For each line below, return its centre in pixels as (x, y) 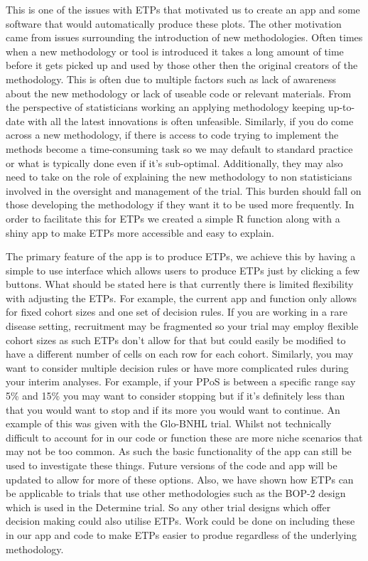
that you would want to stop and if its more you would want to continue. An (173, 409)
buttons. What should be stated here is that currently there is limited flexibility (180, 284)
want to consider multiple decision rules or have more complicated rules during (177, 367)
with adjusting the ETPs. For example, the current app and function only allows (182, 298)
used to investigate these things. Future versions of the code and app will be (172, 465)
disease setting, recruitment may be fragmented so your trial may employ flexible (182, 326)
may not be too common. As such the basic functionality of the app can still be (179, 451)
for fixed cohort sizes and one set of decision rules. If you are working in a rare (177, 312)
